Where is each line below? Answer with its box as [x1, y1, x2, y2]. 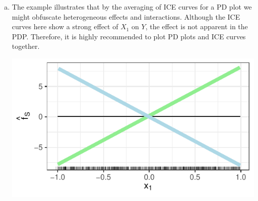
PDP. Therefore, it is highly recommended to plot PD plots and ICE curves [12, 31, 246, 41]
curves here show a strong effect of [12, 21, 118, 32]
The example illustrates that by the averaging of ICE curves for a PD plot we [12, 2, 252, 12]
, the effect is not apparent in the [145, 21, 248, 32]
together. [12, 41, 40, 51]
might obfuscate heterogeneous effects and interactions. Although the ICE [12, 11, 240, 22]
